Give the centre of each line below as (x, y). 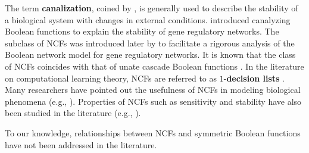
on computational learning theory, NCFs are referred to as (111, 78)
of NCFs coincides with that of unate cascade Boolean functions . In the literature (154, 66)
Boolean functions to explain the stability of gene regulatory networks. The (142, 31)
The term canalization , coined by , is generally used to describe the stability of (152, 8)
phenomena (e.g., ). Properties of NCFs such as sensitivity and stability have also (153, 101)
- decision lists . (254, 78)
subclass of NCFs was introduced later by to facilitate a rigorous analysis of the (150, 43)
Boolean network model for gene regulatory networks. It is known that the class (150, 54)
